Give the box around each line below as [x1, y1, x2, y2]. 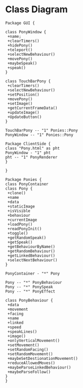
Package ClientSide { [5, 141, 51, 146]
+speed [7, 325, 22, 330]
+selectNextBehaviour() [7, 257, 58, 263]
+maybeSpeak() [7, 60, 37, 66]
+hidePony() [7, 42, 33, 48]
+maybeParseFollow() [7, 369, 51, 374]
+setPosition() [7, 92, 39, 97]
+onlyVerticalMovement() [7, 338, 60, 343]
